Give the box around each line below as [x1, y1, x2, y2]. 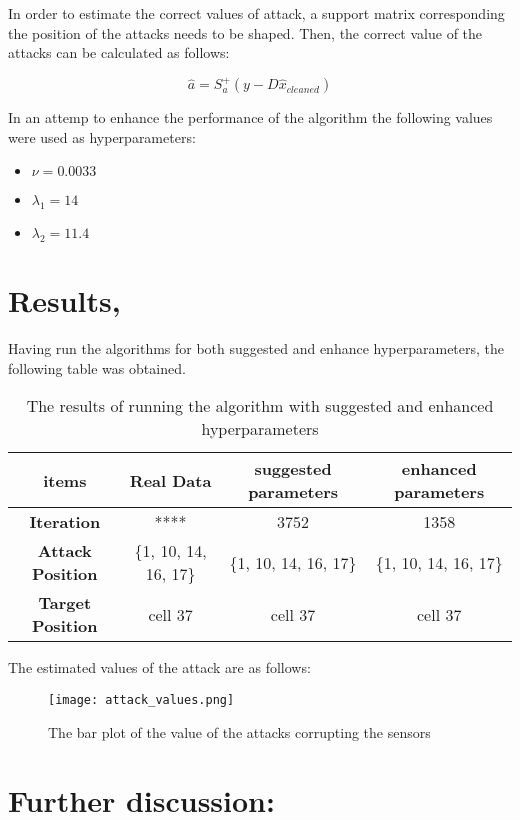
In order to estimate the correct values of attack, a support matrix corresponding [8, 3, 505, 23]
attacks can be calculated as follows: [8, 42, 230, 63]
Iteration [29, 510, 101, 534]
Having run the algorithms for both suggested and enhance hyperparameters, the [8, 338, 505, 359]
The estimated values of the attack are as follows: [8, 657, 311, 678]
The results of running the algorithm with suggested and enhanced [26, 394, 494, 418]
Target [38, 591, 92, 615]
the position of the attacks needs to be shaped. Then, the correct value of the [8, 22, 483, 43]
